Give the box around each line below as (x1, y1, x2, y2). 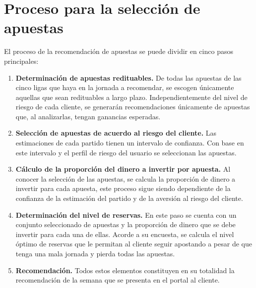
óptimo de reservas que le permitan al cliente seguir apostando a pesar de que (15, 239, 252, 249)
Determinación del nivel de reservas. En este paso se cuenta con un (15, 209, 237, 220)
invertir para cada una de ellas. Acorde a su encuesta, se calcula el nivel (15, 229, 234, 239)
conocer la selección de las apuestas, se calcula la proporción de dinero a (15, 173, 236, 184)
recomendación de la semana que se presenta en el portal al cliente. (15, 275, 220, 285)
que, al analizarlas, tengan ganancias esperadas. (15, 111, 161, 121)
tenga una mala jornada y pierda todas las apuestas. (15, 248, 175, 258)
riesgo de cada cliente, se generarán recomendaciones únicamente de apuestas (15, 101, 250, 112)
